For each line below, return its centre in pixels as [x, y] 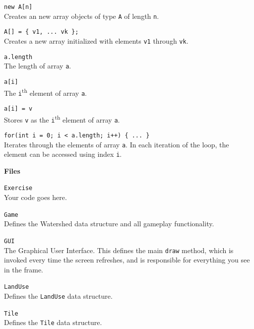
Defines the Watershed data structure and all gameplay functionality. [109, 224]
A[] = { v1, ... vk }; [41, 32]
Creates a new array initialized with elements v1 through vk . [96, 40]
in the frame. [24, 269]
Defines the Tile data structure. [53, 322]
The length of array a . [38, 66]
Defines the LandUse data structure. [58, 296]
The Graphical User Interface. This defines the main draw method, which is [119, 250]
